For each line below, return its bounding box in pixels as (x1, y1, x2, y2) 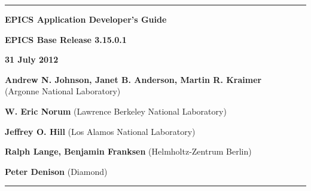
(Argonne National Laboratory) (5, 85, 121, 97)
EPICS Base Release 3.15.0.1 (5, 33, 127, 45)
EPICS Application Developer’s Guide (5, 13, 167, 25)
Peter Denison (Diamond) (5, 165, 108, 177)
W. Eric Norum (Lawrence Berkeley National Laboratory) (5, 104, 227, 117)
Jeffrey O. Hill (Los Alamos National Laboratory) (5, 125, 196, 137)
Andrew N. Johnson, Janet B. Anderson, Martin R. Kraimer (5, 73, 262, 85)
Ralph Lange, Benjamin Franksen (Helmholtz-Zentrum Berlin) (5, 145, 252, 158)
